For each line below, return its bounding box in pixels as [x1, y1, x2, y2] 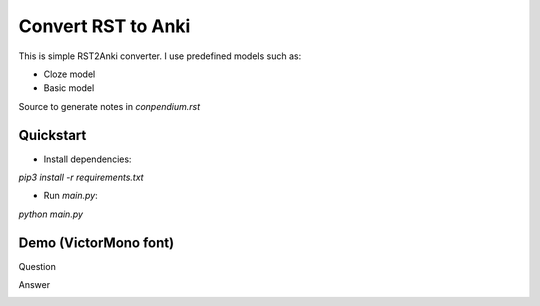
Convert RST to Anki [18, 15, 191, 37]
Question [18, 260, 57, 272]
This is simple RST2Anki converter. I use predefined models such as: [18, 50, 302, 62]
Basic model [43, 82, 95, 94]
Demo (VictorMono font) [18, 234, 175, 251]
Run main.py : [43, 190, 99, 202]
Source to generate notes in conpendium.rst [18, 100, 201, 112]
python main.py [18, 208, 84, 220]
